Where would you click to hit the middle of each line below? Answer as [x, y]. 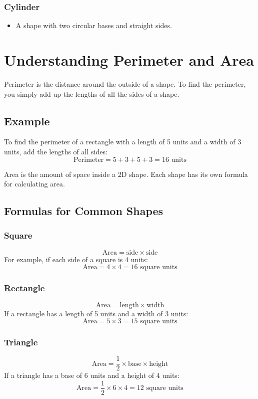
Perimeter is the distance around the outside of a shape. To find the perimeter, [125, 83]
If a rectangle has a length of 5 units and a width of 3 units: [96, 313]
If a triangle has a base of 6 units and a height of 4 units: [92, 375]
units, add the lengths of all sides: [56, 151]
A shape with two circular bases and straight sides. [94, 25]
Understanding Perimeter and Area [129, 60]
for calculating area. [34, 184]
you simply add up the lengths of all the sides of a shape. [92, 93]
